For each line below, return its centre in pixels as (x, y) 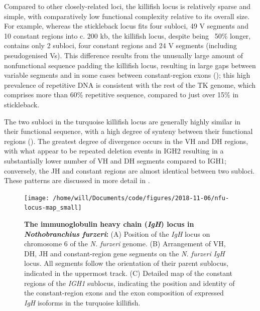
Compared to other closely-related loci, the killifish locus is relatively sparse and (127, 6)
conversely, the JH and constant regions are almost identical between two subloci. (129, 170)
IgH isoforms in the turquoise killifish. (82, 302)
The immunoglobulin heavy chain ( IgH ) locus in (109, 224)
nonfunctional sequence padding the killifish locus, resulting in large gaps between (130, 65)
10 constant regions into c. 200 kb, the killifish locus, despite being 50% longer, (127, 35)
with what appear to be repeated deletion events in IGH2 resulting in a (114, 151)
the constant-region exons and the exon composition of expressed (124, 293)
